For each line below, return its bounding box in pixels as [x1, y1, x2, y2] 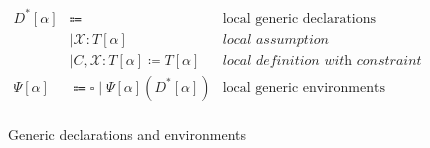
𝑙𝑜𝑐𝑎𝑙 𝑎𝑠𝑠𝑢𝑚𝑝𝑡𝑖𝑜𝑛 [222, 32, 329, 47]
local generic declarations [222, 11, 377, 26]
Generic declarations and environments [8, 123, 246, 144]
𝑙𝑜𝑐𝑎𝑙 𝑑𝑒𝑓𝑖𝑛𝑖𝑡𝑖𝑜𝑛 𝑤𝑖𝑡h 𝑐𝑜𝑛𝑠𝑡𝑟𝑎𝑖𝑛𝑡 [222, 53, 422, 68]
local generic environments [222, 80, 385, 95]
